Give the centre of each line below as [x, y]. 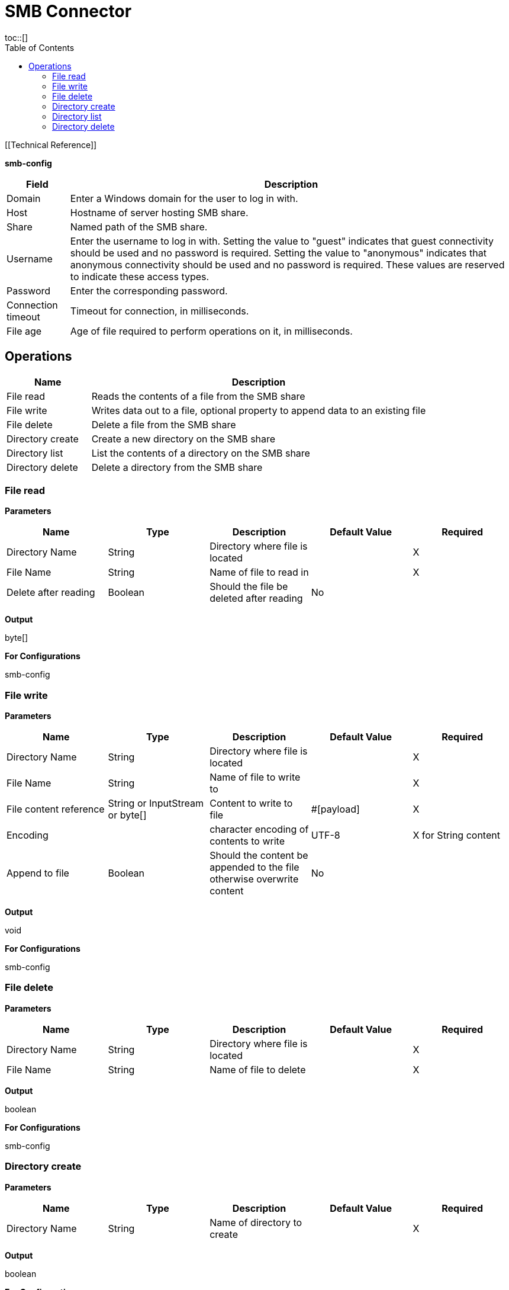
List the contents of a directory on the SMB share [201, 453]
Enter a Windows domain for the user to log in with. [184, 198]
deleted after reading [256, 599]
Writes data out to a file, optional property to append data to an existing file [259, 410]
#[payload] [335, 809]
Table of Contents [40, 47]
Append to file [38, 873]
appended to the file [254, 867]
